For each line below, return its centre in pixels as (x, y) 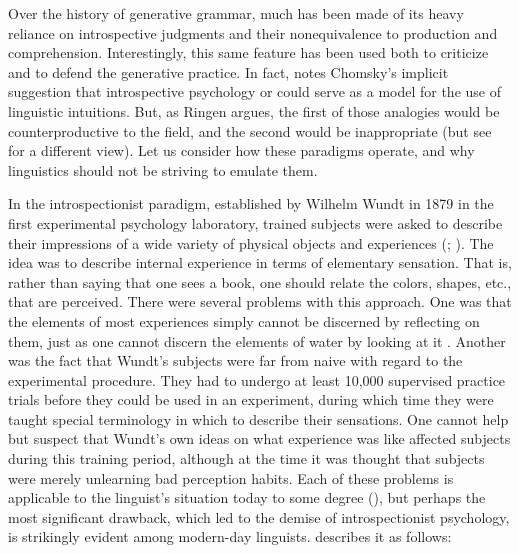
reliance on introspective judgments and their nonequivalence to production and (253, 32)
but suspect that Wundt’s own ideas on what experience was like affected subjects (259, 438)
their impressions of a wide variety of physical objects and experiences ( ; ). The (251, 242)
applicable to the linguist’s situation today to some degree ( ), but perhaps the (247, 497)
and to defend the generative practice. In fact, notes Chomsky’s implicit (228, 71)
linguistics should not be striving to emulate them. (163, 169)
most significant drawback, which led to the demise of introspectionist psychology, (259, 516)
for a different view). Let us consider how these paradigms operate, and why (241, 150)
